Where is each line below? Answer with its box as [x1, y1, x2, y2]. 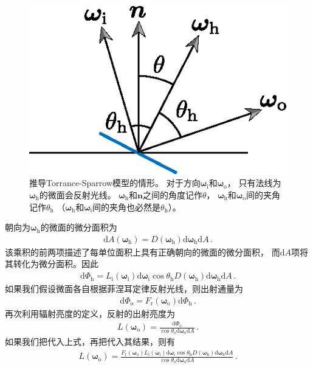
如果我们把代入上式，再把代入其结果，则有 [5, 335, 175, 348]
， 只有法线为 [227, 176, 281, 189]
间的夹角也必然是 [92, 200, 161, 213]
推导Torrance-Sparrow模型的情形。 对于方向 [29, 176, 201, 189]
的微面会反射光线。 [39, 189, 116, 201]
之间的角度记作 [142, 189, 202, 201]
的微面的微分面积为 [40, 221, 117, 234]
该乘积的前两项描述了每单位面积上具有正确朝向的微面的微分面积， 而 [5, 245, 280, 258]
